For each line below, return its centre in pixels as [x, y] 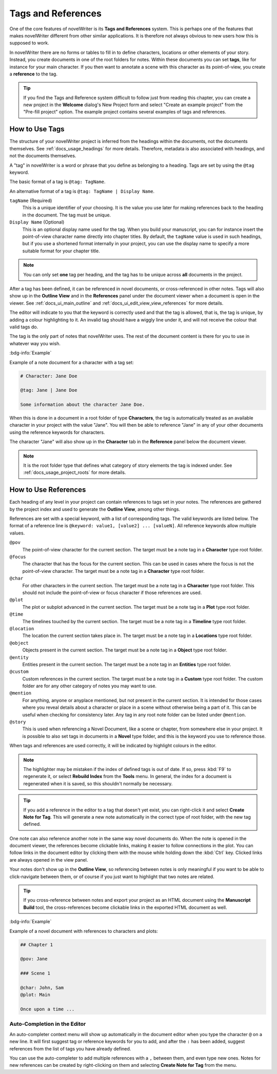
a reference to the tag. [33, 74]
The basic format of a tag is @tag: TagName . [57, 182]
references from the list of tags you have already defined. [70, 1048]
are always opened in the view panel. [49, 860]
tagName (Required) [31, 201]
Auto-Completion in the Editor [48, 1024]
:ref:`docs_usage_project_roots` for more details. [75, 472]
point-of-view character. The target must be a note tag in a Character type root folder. [114, 571]
